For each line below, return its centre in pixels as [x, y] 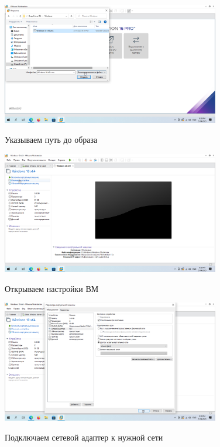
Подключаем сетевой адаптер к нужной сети [84, 437]
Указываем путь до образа [51, 139]
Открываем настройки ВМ [52, 288]
